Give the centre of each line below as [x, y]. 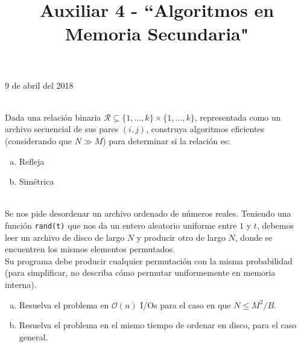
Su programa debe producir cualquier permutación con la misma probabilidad [149, 260]
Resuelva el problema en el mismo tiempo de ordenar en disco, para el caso [158, 325]
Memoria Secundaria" [157, 33]
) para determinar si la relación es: [166, 140]
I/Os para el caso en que [185, 304]
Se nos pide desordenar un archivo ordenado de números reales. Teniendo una [148, 213]
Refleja [32, 161]
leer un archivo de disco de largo [65, 237]
